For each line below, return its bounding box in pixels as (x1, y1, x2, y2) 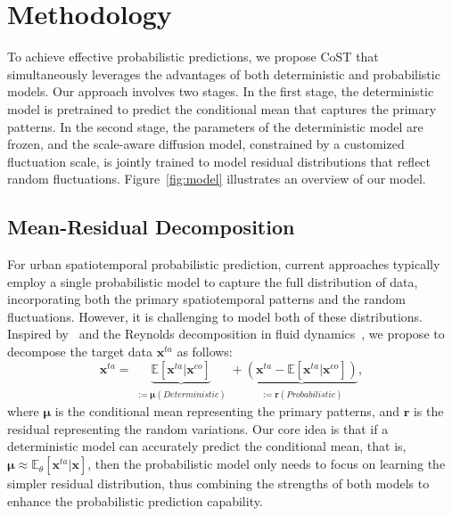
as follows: (177, 342, 233, 361)
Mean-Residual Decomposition (7, 213, 295, 241)
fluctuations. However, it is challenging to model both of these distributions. (7, 307, 423, 325)
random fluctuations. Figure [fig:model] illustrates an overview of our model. (7, 169, 426, 188)
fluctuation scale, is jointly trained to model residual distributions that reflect (7, 152, 431, 170)
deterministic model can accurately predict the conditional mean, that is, (7, 437, 407, 455)
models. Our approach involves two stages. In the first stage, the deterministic (7, 82, 434, 101)
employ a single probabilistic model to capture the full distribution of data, (7, 272, 418, 291)
